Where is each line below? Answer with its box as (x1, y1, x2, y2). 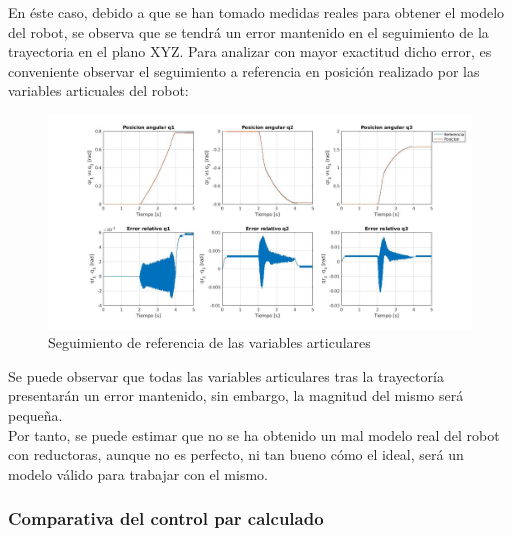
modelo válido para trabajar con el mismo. (8, 463, 268, 484)
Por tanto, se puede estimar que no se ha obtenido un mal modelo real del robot (8, 424, 500, 445)
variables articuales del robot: (8, 80, 189, 101)
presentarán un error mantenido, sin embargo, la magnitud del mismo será (8, 385, 464, 406)
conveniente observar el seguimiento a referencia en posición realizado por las (8, 60, 480, 81)
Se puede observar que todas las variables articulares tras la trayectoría (8, 365, 444, 386)
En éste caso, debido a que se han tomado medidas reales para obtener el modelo (8, 2, 505, 22)
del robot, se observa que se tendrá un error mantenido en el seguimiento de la (8, 21, 489, 42)
